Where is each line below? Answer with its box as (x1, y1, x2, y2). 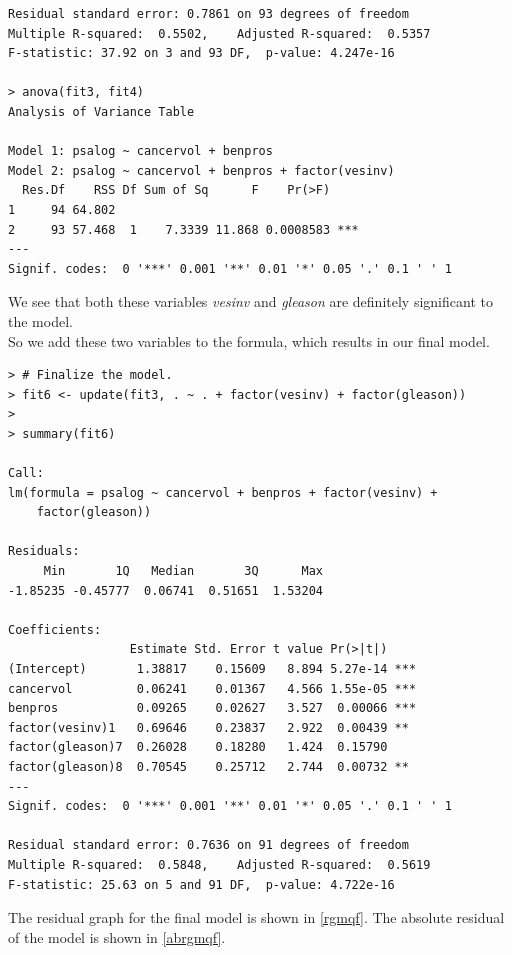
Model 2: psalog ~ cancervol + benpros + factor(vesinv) (8, 163, 395, 178)
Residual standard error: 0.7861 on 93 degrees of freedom (8, 7, 409, 21)
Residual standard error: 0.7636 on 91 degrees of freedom (8, 838, 409, 853)
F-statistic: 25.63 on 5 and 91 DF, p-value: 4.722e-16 (8, 877, 395, 892)
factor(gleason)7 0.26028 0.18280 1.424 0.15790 (8, 740, 388, 755)
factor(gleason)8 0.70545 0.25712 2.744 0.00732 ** (8, 759, 409, 774)
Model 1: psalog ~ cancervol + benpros (8, 144, 273, 159)
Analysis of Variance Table (8, 104, 195, 119)
